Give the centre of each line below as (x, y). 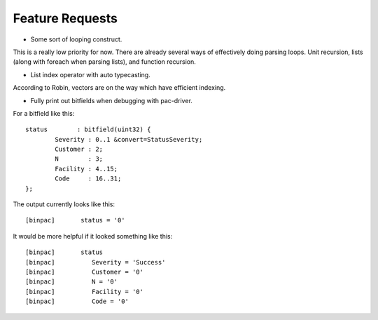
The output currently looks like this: (64, 204)
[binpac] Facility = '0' (84, 292)
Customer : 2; (79, 149)
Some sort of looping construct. (76, 39)
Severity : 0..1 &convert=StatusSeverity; (129, 139)
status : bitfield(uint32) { (88, 129)
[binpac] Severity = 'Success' (96, 262)
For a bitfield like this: (44, 113)
